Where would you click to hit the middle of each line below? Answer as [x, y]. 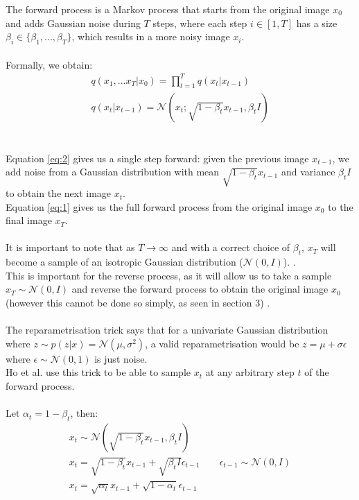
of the [317, 372]
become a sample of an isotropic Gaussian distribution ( [124, 262]
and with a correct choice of [231, 247]
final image [29, 220]
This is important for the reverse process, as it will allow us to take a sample [169, 275]
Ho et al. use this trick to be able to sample [98, 372]
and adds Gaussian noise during [73, 23]
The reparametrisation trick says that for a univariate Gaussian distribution [167, 330]
